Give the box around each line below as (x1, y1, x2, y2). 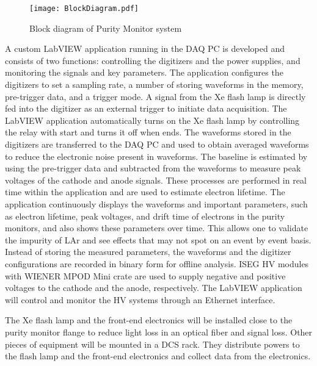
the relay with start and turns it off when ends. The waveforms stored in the (5, 126, 291, 138)
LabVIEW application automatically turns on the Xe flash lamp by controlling (5, 113, 300, 126)
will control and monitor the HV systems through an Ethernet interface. (5, 293, 275, 306)
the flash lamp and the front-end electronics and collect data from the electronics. (5, 350, 311, 362)
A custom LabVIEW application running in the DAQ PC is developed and (5, 42, 285, 55)
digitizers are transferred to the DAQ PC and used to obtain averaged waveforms (5, 138, 309, 150)
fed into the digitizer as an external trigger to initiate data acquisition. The (5, 102, 287, 115)
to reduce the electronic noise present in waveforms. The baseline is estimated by (5, 149, 308, 162)
